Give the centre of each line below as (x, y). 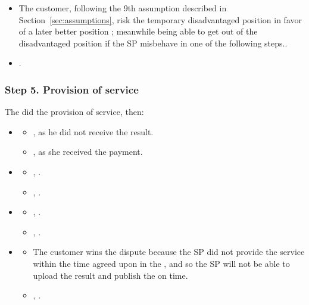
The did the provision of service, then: (74, 112)
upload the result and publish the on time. (110, 275)
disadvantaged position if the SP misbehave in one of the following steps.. (153, 43)
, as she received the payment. (88, 152)
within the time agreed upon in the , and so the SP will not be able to (161, 263)
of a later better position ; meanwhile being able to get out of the (138, 31)
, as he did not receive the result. (93, 131)
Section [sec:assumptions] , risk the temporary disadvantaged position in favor (160, 19)
